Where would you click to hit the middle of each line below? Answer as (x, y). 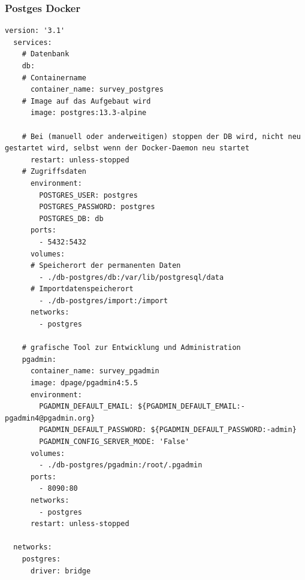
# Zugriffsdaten (54, 172)
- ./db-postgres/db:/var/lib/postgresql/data (132, 277)
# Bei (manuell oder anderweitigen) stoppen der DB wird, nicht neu (161, 136)
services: (33, 42)
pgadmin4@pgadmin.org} (50, 418)
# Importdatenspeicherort (82, 289)
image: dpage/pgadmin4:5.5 (84, 383)
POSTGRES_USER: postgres (88, 195)
